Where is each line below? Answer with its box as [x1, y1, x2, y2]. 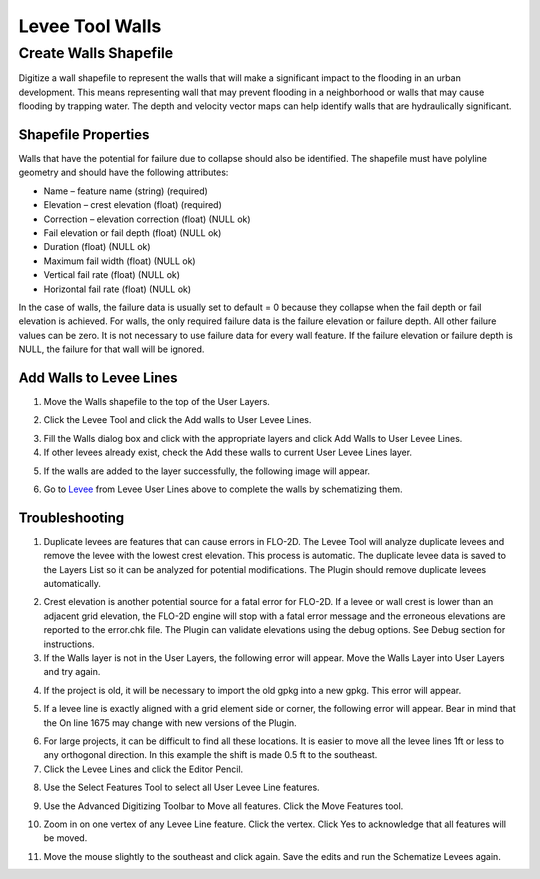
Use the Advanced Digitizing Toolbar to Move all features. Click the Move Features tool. [43, 800, 404, 812]
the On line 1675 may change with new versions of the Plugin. [43, 716, 297, 729]
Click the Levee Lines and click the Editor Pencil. [43, 763, 244, 775]
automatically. [43, 578, 102, 590]
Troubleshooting [18, 509, 125, 526]
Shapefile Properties [18, 126, 150, 143]
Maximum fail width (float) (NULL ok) [43, 255, 196, 267]
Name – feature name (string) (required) [43, 185, 209, 197]
